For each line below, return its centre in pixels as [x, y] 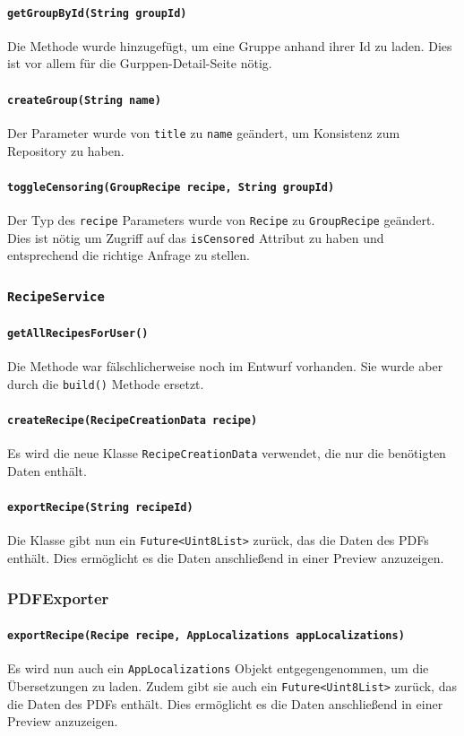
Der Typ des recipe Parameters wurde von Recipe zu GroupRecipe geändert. [221, 220]
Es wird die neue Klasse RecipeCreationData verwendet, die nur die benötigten [227, 453]
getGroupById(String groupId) [97, 13]
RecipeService [56, 296]
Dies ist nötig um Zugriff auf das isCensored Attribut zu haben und [196, 237]
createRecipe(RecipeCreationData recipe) [133, 421]
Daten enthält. [47, 470]
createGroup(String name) [84, 100]
